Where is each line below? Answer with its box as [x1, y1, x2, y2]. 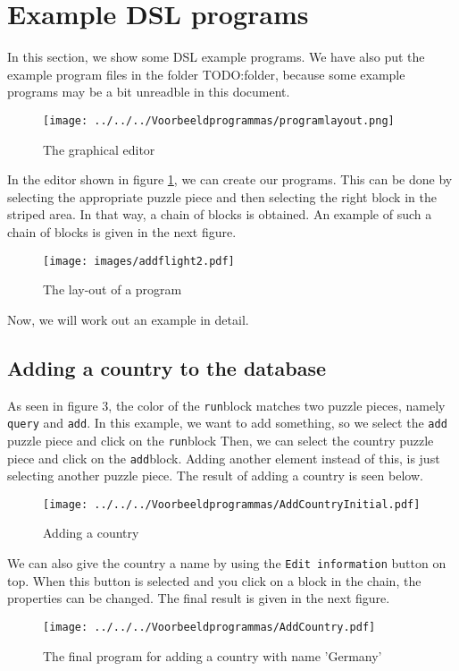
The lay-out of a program [43, 280, 182, 299]
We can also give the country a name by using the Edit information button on [7, 554, 446, 573]
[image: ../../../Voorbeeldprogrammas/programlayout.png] [43, 114, 395, 127]
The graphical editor [43, 140, 155, 158]
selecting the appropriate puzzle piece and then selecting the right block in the [7, 187, 437, 206]
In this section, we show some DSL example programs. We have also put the [7, 47, 425, 66]
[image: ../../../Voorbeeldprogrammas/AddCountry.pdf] [43, 620, 376, 633]
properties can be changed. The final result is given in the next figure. [7, 589, 390, 607]
